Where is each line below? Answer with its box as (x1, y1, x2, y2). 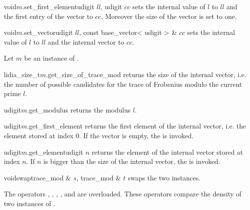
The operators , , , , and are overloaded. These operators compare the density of (4, 189, 242, 199)
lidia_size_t (4, 69, 40, 79)
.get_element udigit (27, 146, 84, 157)
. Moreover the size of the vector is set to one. (101, 11, 237, 21)
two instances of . (4, 198, 56, 208)
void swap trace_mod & (4, 172, 71, 182)
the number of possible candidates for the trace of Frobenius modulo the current (4, 79, 242, 89)
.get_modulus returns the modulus (27, 104, 131, 114)
